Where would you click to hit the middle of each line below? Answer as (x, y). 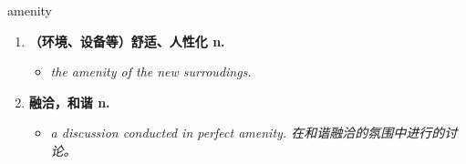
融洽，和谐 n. (69, 102)
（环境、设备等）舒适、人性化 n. (127, 41)
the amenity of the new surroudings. (151, 72)
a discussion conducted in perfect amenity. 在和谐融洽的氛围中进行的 (248, 133)
